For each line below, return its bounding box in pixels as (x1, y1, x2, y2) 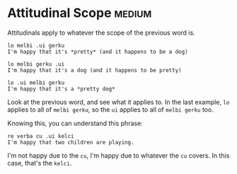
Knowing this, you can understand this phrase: (7, 119, 143, 127)
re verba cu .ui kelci (7, 132, 74, 139)
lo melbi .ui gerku (7, 42, 65, 49)
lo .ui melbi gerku (7, 79, 65, 86)
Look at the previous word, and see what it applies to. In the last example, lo (7, 98, 230, 106)
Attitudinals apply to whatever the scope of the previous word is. (7, 28, 196, 37)
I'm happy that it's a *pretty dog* (7, 85, 115, 93)
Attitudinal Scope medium (7, 5, 152, 21)
